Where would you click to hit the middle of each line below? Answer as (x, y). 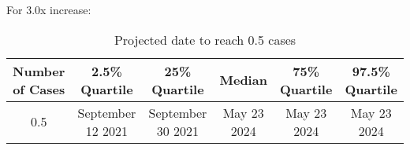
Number (39, 71)
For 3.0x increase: (49, 9)
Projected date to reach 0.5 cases (205, 39)
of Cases (39, 89)
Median (243, 80)
